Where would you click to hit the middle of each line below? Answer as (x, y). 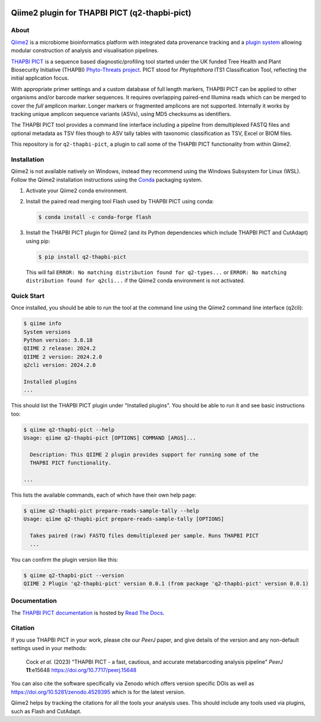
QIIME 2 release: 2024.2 (60, 349)
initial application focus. (40, 78)
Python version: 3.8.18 (58, 340)
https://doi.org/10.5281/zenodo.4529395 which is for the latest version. (98, 692)
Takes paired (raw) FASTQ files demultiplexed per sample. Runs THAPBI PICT (144, 536)
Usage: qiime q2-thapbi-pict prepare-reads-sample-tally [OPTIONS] (124, 519)
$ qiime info (43, 324)
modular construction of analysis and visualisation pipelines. (85, 51)
